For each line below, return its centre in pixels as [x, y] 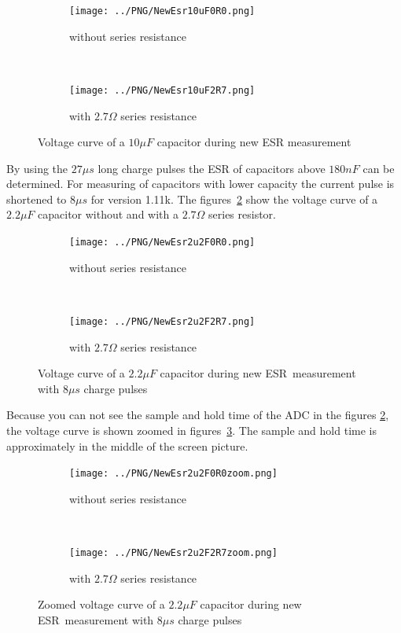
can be [379, 168]
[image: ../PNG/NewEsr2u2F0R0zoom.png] [173, 474]
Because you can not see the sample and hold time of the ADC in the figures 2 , [198, 415]
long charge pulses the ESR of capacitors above [212, 168]
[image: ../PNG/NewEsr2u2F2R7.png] [162, 321]
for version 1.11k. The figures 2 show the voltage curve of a [234, 199]
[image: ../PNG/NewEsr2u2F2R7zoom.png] [173, 552]
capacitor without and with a [108, 214]
